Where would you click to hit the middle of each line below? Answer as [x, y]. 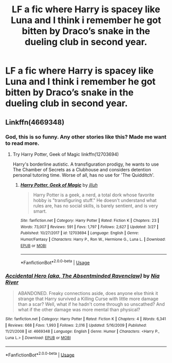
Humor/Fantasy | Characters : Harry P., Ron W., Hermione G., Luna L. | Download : [93, 239]
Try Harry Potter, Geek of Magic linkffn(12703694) [66, 154]
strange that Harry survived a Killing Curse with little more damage [88, 299]
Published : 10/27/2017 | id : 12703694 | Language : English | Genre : [80, 233]
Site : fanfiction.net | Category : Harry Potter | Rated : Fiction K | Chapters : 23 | [90, 220]
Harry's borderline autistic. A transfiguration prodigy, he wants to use [86, 164]
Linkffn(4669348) [35, 122]
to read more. [23, 143]
